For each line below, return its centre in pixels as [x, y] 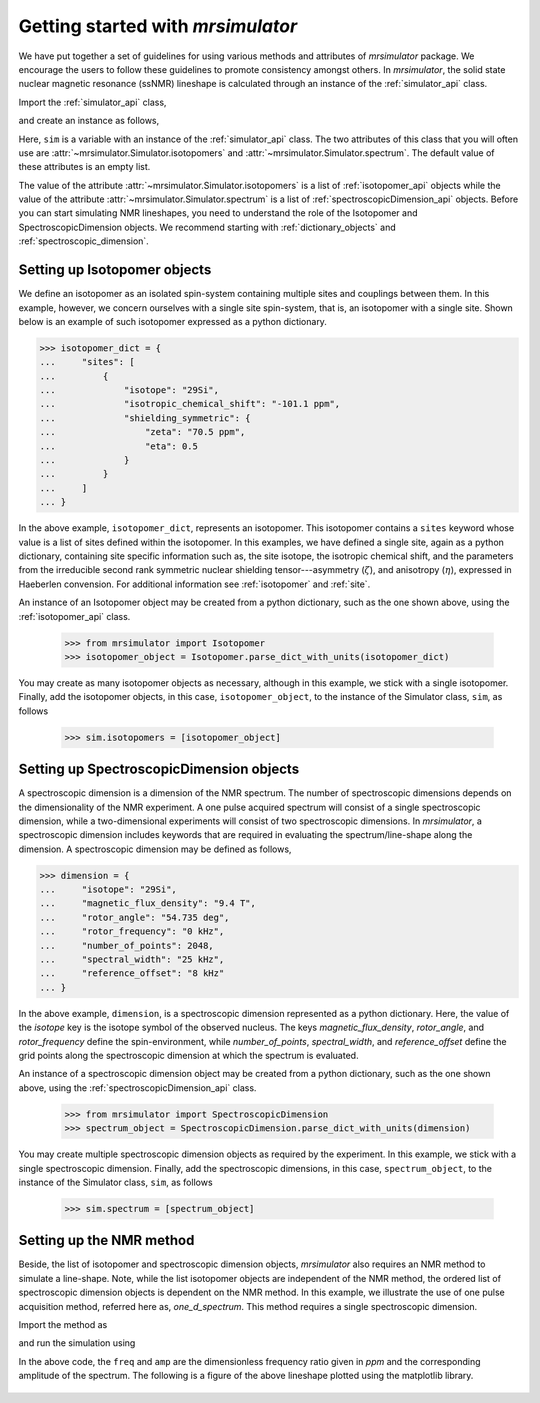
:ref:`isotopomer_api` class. [74, 616]
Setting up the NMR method [106, 1240]
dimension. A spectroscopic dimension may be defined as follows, [155, 849]
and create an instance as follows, [89, 121]
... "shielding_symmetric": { [145, 418]
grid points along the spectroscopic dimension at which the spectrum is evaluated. [188, 1055]
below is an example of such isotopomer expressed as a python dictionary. [172, 321]
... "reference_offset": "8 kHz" [132, 973]
